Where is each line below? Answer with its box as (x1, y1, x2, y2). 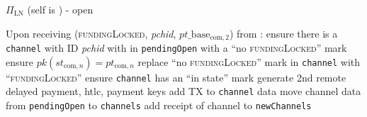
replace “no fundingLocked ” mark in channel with (137, 54, 361, 69)
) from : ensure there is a (229, 26, 338, 40)
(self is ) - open (27, 2, 94, 16)
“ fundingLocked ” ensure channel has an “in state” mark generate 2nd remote (6, 69, 346, 84)
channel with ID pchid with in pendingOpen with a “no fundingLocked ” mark (6, 40, 347, 55)
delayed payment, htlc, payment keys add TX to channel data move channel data (6, 84, 361, 99)
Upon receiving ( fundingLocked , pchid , (6, 26, 176, 40)
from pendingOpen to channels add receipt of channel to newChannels (6, 98, 312, 113)
